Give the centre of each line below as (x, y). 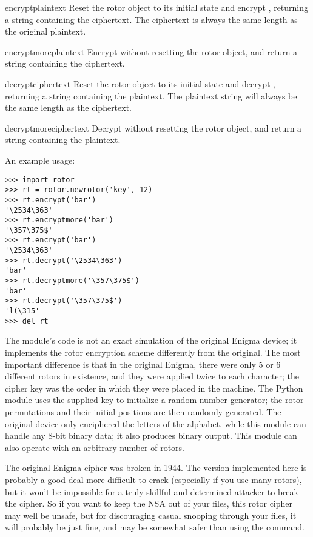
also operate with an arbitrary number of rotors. (95, 447)
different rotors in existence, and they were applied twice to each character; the (152, 376)
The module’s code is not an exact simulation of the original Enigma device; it (151, 340)
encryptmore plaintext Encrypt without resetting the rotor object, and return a (151, 51)
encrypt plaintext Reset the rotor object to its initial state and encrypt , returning (157, 7)
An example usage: (40, 160)
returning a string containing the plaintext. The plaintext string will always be (151, 95)
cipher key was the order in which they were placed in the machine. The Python (154, 388)
